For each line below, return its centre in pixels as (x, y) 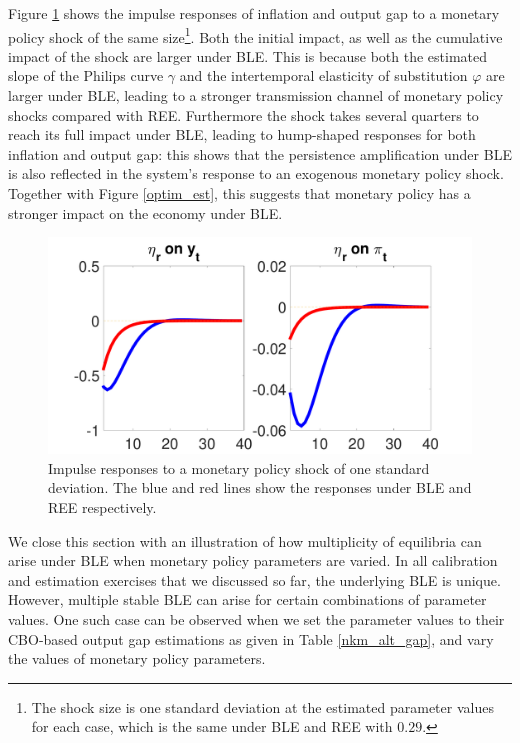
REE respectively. (102, 506)
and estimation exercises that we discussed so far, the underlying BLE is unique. (254, 579)
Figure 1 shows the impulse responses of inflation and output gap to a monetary (254, 13)
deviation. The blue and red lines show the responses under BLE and (260, 487)
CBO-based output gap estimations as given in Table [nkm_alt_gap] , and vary (251, 638)
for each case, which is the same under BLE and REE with (212, 726)
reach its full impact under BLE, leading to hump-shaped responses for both (242, 134)
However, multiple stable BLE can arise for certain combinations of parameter (247, 599)
